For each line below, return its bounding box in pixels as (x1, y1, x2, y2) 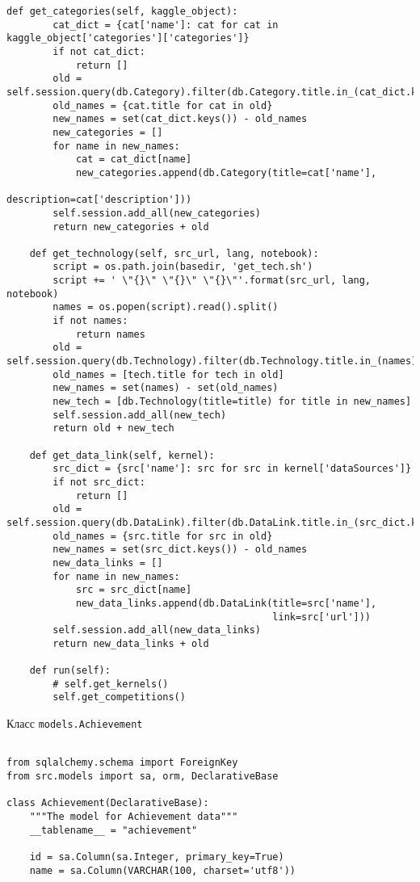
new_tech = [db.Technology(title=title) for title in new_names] (52, 396, 412, 408)
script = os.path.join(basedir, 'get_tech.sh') (52, 261, 313, 273)
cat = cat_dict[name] (75, 153, 192, 166)
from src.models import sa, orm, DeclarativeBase (6, 771, 279, 783)
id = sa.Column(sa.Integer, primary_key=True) (29, 851, 284, 863)
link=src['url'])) (272, 611, 372, 623)
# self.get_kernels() (52, 678, 169, 690)
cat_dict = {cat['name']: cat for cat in (52, 19, 279, 31)
